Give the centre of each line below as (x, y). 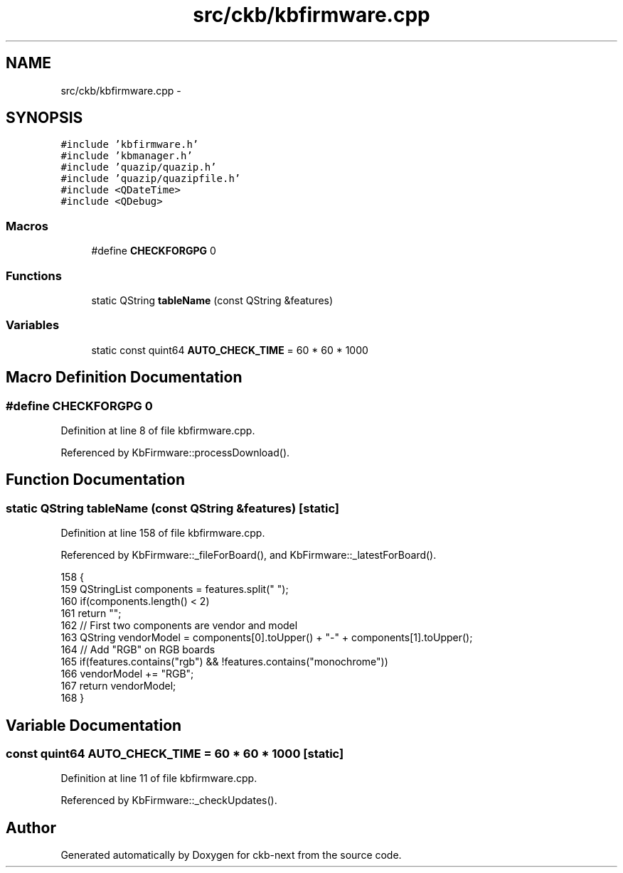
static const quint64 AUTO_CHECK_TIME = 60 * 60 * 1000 (230, 350)
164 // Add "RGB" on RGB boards (138, 650)
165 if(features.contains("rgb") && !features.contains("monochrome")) (224, 662)
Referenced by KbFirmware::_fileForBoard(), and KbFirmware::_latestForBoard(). (249, 555)
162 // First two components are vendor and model (179, 626)
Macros (27, 226)
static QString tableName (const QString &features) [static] (172, 508)
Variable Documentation (94, 725)
